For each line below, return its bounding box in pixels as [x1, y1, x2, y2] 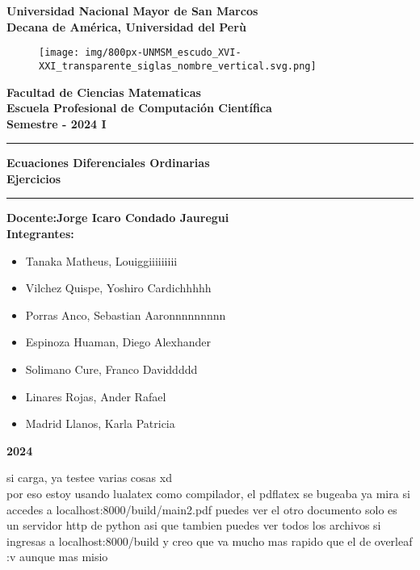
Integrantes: [6, 225, 74, 242]
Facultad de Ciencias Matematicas [6, 83, 201, 100]
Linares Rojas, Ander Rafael [25, 388, 166, 404]
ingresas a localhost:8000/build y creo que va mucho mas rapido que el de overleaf [6, 532, 413, 549]
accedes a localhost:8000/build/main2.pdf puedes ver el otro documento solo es [6, 501, 397, 518]
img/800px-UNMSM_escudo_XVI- [85, 47, 241, 59]
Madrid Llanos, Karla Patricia [25, 415, 175, 432]
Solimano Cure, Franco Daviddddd [25, 361, 198, 378]
